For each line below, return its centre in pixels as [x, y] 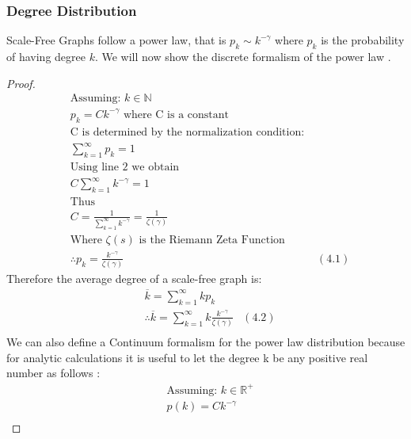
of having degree [46, 57]
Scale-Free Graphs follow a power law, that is [116, 40]
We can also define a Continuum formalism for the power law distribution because [206, 342]
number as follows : [53, 373]
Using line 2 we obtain [125, 167]
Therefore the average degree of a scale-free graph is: [134, 279]
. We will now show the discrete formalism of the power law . [243, 57]
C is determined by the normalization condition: [187, 132]
